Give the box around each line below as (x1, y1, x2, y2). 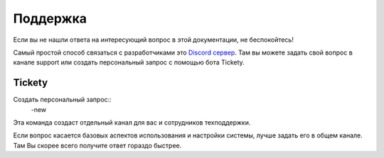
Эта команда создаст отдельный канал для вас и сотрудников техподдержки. (13, 118, 251, 127)
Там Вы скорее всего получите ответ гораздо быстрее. (13, 141, 182, 149)
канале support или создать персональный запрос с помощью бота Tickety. (13, 58, 245, 67)
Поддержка (13, 11, 87, 26)
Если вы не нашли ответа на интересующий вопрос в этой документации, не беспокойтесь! (13, 35, 294, 44)
